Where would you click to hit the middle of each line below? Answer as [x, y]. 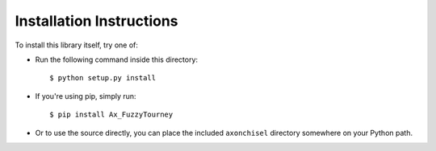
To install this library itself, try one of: [77, 45]
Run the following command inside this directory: [116, 59]
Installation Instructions [96, 21]
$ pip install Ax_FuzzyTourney [111, 115]
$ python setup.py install [103, 78]
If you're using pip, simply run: [86, 96]
